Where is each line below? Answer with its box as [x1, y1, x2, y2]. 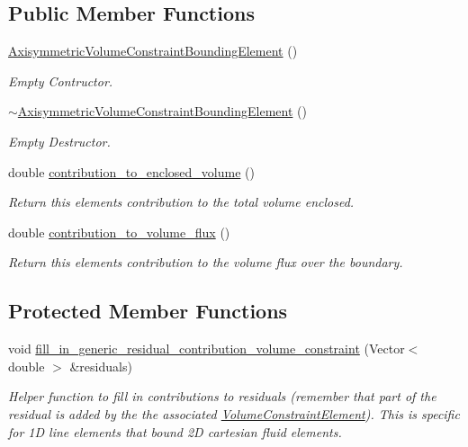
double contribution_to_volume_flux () [8, 222, 230, 241]
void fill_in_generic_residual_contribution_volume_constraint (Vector [8, 339, 405, 358]
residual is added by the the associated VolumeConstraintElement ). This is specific [8, 404, 460, 423]
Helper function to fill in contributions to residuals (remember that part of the [8, 387, 436, 406]
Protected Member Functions [8, 297, 288, 325]
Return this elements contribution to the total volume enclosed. [8, 192, 355, 211]
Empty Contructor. [8, 71, 113, 90]
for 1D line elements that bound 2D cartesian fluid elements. [8, 422, 342, 441]
